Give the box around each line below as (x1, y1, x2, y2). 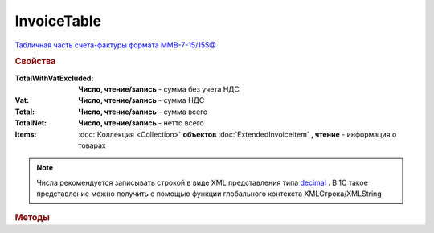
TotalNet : (14, 118, 47, 128)
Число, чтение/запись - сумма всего (78, 107, 208, 117)
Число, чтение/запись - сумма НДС (78, 96, 205, 105)
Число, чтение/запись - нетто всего (78, 118, 204, 128)
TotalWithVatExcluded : (14, 73, 94, 83)
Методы (14, 211, 50, 223)
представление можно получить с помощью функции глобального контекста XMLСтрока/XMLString (36, 189, 382, 198)
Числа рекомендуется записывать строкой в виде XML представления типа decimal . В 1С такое (36, 178, 369, 187)
